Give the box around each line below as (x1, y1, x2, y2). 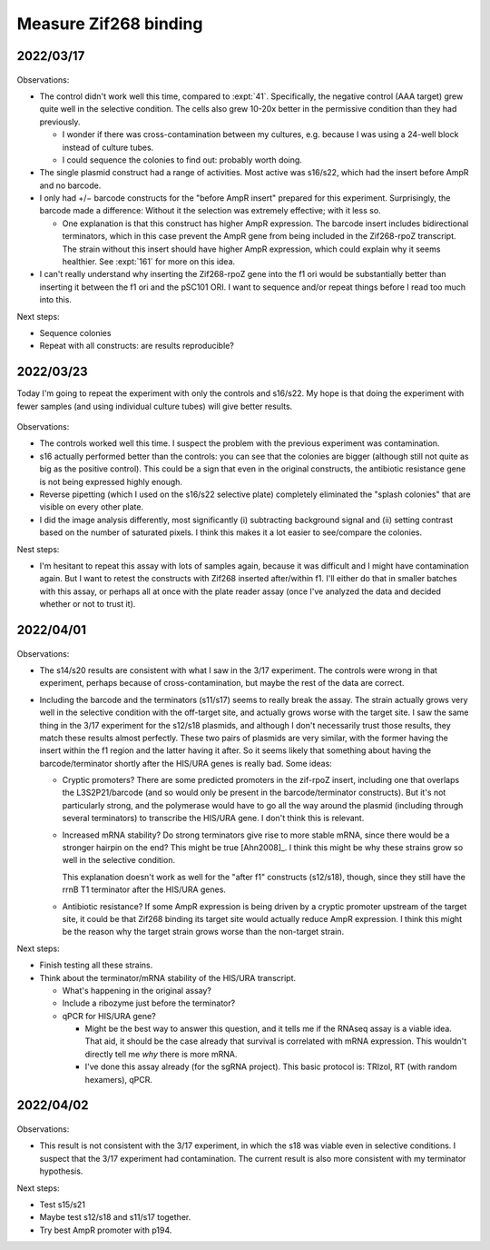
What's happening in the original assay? (62, 985, 212, 996)
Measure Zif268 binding (16, 14, 203, 34)
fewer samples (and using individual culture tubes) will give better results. (16, 401, 293, 412)
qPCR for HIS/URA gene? (62, 1010, 156, 1021)
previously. (39, 116, 81, 127)
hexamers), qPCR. (84, 1074, 153, 1085)
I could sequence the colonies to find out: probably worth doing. (62, 154, 303, 165)
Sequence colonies (39, 327, 112, 338)
